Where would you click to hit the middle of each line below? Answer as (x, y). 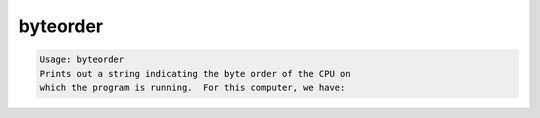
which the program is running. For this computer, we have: (192, 87)
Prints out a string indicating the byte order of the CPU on (195, 73)
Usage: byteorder (82, 59)
